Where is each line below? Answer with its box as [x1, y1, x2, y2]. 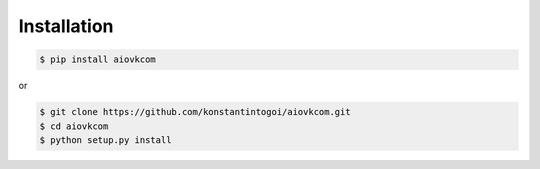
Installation [18, 15, 114, 37]
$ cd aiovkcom [39, 120, 109, 132]
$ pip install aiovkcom [39, 54, 157, 65]
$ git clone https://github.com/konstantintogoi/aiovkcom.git [39, 106, 351, 118]
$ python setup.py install [39, 134, 172, 145]
